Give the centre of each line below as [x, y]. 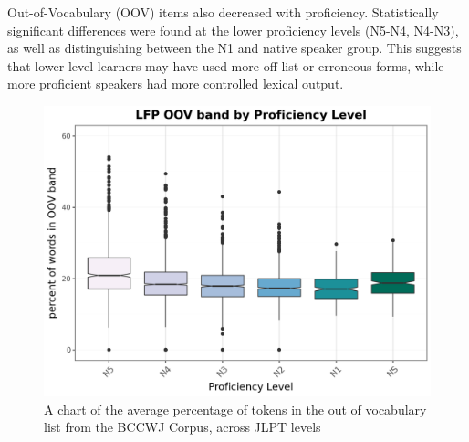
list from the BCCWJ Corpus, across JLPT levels [182, 427]
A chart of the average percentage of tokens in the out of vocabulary [235, 409]
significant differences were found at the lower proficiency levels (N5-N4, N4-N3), [233, 30]
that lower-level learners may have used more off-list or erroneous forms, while [226, 65]
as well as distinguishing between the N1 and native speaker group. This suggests [234, 48]
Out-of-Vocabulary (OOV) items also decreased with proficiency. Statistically [223, 12]
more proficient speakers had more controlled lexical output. [176, 84]
